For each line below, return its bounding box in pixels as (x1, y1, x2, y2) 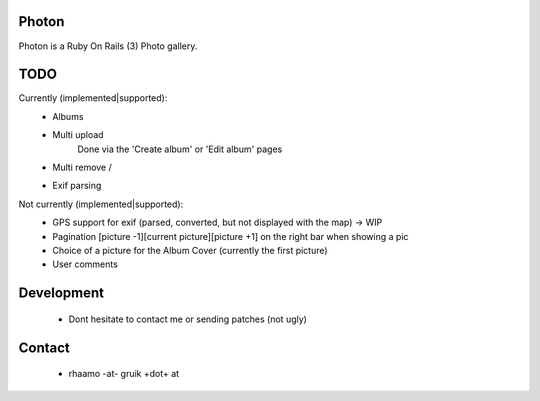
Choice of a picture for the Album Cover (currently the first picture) (52, 244, 329, 256)
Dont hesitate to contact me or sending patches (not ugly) (68, 313, 307, 325)
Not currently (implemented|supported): (18, 198, 184, 210)
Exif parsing (52, 180, 102, 192)
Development (18, 285, 105, 302)
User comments (52, 258, 119, 270)
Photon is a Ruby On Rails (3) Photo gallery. (18, 40, 198, 52)
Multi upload (52, 129, 104, 141)
